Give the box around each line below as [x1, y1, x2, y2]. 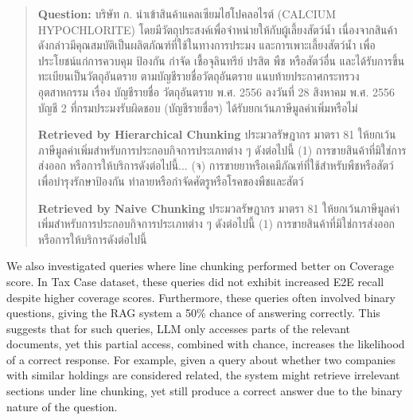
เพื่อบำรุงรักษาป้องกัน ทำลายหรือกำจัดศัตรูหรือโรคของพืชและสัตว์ [37, 172, 304, 189]
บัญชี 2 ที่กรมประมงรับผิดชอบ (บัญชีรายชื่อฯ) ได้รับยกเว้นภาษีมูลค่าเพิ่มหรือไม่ [37, 99, 358, 116]
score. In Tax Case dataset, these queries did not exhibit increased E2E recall [6, 273, 384, 289]
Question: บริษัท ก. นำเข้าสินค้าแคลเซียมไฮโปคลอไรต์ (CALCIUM [37, 6, 337, 22]
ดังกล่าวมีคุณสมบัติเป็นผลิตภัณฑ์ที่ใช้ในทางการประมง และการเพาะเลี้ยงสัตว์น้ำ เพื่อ [37, 37, 376, 53]
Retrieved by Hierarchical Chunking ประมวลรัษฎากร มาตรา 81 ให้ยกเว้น [37, 126, 396, 143]
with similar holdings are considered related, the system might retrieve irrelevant [6, 367, 400, 383]
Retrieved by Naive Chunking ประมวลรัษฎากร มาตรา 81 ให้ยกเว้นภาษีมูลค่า [37, 199, 399, 216]
